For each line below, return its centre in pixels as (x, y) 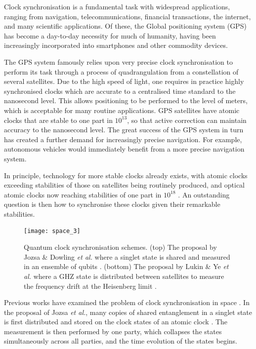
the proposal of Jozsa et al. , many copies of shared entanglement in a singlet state (128, 312)
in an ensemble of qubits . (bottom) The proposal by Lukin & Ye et (126, 266)
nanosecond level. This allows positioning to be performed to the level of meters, (126, 100)
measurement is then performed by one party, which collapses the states (113, 331)
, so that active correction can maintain (187, 120)
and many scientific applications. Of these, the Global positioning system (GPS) (125, 26)
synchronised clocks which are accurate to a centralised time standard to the (120, 91)
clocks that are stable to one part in (58, 120)
